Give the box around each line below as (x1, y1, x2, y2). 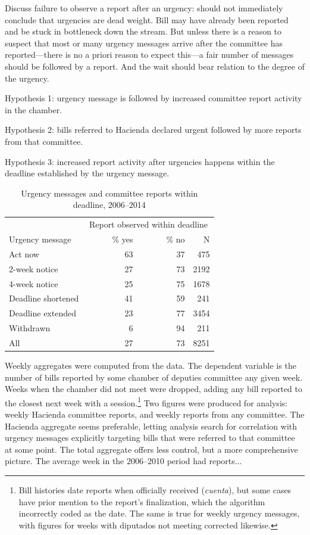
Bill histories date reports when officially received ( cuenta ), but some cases (18, 484, 292, 496)
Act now (9, 247, 39, 260)
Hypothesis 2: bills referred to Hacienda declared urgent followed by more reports (5, 123, 302, 136)
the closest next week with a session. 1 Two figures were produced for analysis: (5, 394, 288, 409)
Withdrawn (9, 322, 51, 334)
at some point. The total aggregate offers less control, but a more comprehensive (5, 443, 298, 455)
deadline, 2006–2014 (73, 198, 146, 211)
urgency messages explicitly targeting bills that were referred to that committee (5, 431, 295, 444)
